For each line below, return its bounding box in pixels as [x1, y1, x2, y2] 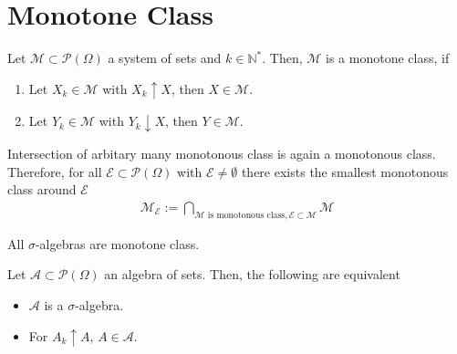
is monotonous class [207, 210, 286, 220]
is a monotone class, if [326, 48, 450, 68]
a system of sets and [108, 48, 222, 68]
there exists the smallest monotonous [241, 161, 449, 181]
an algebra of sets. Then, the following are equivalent [104, 265, 400, 284]
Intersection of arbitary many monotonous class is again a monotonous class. [7, 144, 436, 163]
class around [7, 180, 77, 199]
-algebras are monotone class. [35, 234, 200, 253]
